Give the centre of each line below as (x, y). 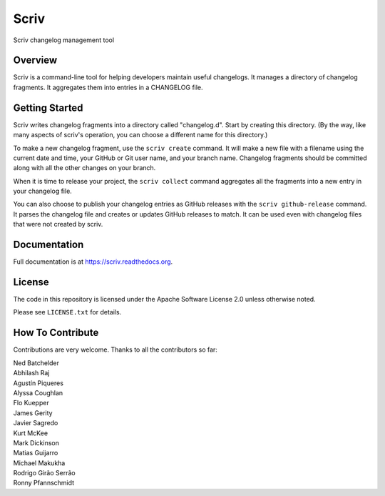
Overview (35, 60)
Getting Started (48, 108)
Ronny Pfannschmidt (44, 483)
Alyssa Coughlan (38, 392)
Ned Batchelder (36, 363)
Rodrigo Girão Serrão (44, 473)
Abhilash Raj (31, 373)
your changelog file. (43, 191)
